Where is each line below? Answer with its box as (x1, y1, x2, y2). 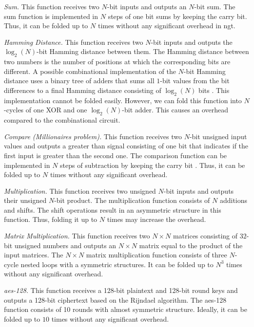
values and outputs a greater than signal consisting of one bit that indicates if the (4, 141, 249, 151)
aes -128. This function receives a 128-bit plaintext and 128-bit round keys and (4, 285, 238, 295)
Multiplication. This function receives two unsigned (4, 185, 156, 196)
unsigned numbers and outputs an (14, 240, 117, 250)
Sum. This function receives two (4, 1, 99, 11)
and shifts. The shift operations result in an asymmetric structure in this (4, 204, 221, 215)
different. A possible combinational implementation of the (4, 66, 176, 76)
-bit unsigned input (189, 131, 247, 141)
